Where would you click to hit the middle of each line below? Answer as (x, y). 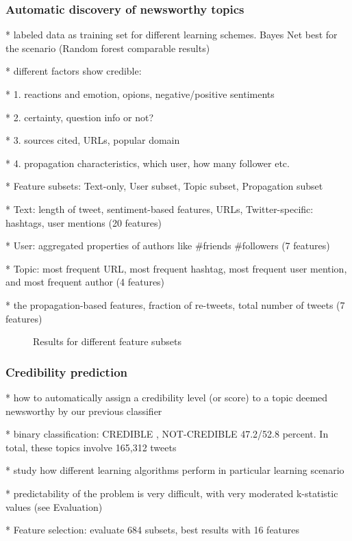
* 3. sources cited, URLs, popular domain (93, 140)
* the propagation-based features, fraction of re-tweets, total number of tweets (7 (175, 304)
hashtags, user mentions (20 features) (84, 222)
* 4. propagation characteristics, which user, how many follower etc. (148, 163)
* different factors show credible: (74, 71)
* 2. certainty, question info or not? (80, 117)
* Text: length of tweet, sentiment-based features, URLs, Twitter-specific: (160, 209)
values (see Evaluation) (54, 506)
